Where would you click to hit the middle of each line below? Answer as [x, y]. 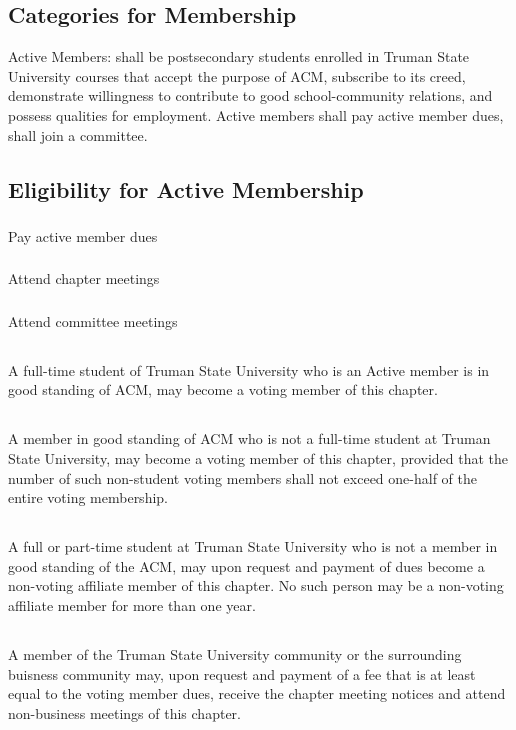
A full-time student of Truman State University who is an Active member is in [249, 369]
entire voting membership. [88, 497]
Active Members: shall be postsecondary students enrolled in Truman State [239, 56]
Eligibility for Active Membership [186, 188]
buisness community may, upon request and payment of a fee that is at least [242, 673]
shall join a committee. [78, 134]
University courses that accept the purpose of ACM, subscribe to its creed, [237, 75]
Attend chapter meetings [84, 278]
